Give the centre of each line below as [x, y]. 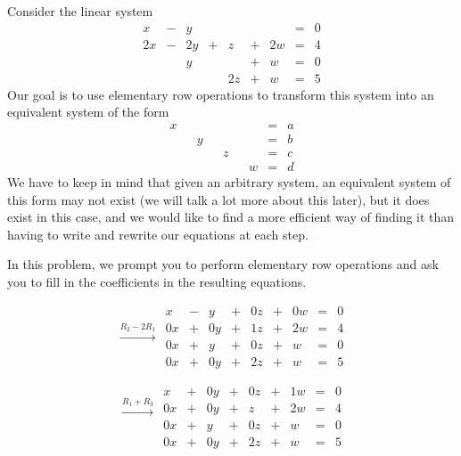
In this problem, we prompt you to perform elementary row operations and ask [223, 264]
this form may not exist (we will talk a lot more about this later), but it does [218, 199]
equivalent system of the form [88, 112]
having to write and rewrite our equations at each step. [158, 234]
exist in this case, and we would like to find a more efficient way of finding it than [231, 217]
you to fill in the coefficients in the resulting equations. [157, 281]
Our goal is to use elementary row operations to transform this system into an [221, 94]
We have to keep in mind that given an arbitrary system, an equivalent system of [229, 182]
